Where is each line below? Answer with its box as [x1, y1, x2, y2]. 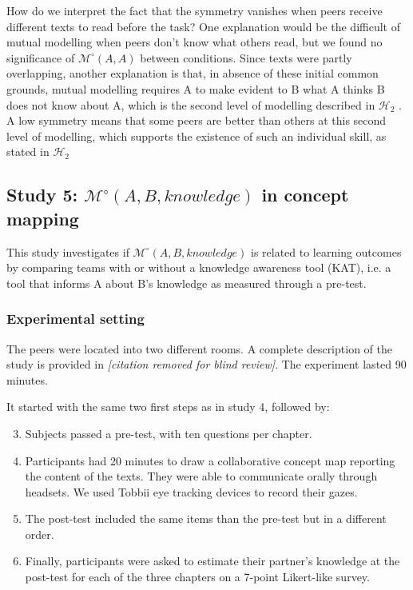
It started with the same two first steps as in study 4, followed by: [6, 398, 330, 415]
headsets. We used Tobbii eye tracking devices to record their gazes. [25, 483, 358, 500]
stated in [6, 143, 50, 160]
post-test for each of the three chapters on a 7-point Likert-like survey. [25, 568, 370, 585]
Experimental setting [6, 309, 145, 329]
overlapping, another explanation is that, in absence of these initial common [6, 65, 379, 82]
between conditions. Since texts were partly [140, 49, 352, 66]
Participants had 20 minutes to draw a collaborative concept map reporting [25, 452, 395, 468]
